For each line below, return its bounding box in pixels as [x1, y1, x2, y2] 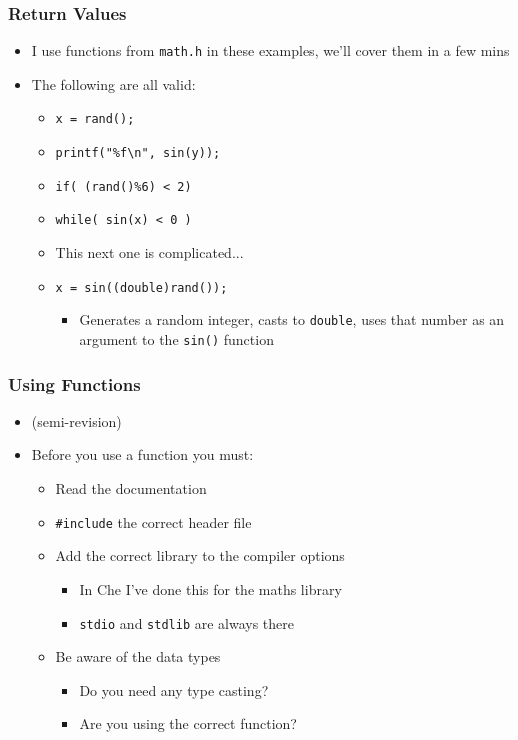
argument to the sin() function [79, 329, 274, 349]
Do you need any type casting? [79, 679, 269, 700]
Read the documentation [55, 478, 207, 499]
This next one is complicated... [55, 242, 244, 263]
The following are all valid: [31, 73, 196, 94]
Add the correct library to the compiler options [55, 545, 345, 566]
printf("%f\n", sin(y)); [55, 146, 221, 161]
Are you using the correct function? [79, 713, 297, 734]
